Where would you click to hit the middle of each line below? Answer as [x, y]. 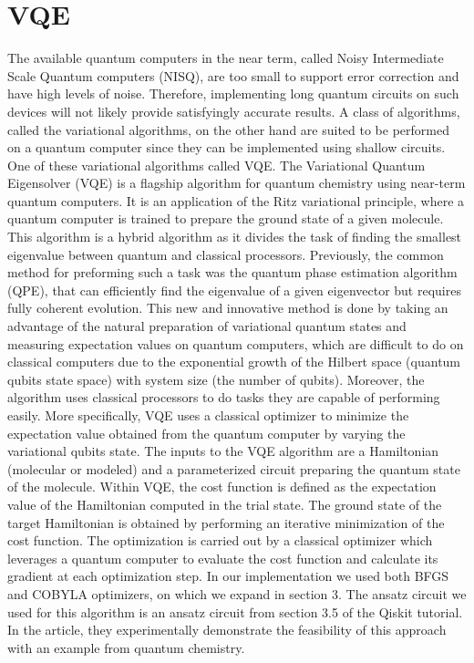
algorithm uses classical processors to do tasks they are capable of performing [224, 397]
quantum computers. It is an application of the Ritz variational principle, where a [236, 200]
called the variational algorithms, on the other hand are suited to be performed [228, 129]
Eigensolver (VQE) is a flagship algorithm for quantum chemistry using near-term [237, 183]
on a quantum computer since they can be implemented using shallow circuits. [227, 147]
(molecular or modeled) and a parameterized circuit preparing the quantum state [234, 468]
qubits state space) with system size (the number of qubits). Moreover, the [216, 379]
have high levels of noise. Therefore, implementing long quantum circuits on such [233, 93]
